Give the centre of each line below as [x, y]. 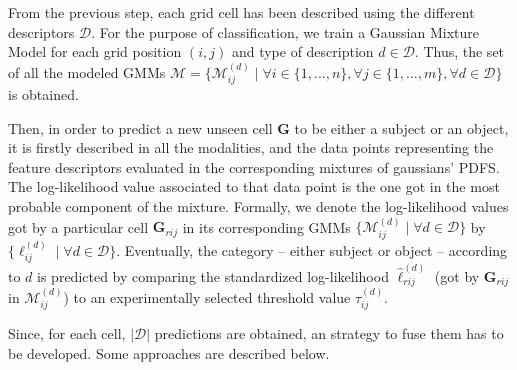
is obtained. [43, 94]
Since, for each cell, [67, 333]
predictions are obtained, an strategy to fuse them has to [329, 333]
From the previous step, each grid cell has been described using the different [241, 12]
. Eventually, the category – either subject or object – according [312, 249]
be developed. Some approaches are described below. [169, 352]
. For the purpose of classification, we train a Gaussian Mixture [285, 31]
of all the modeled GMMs [87, 71]
